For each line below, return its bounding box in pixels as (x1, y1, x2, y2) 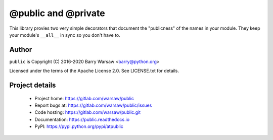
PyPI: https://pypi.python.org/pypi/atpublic (34, 123, 124, 129)
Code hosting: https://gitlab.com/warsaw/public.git (34, 109, 141, 115)
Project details (9, 81, 56, 90)
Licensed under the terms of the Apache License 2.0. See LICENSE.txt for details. (9, 68, 179, 74)
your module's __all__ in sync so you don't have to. (9, 32, 121, 38)
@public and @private (9, 8, 106, 19)
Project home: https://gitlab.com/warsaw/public (34, 95, 134, 101)
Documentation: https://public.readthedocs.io (34, 116, 130, 122)
